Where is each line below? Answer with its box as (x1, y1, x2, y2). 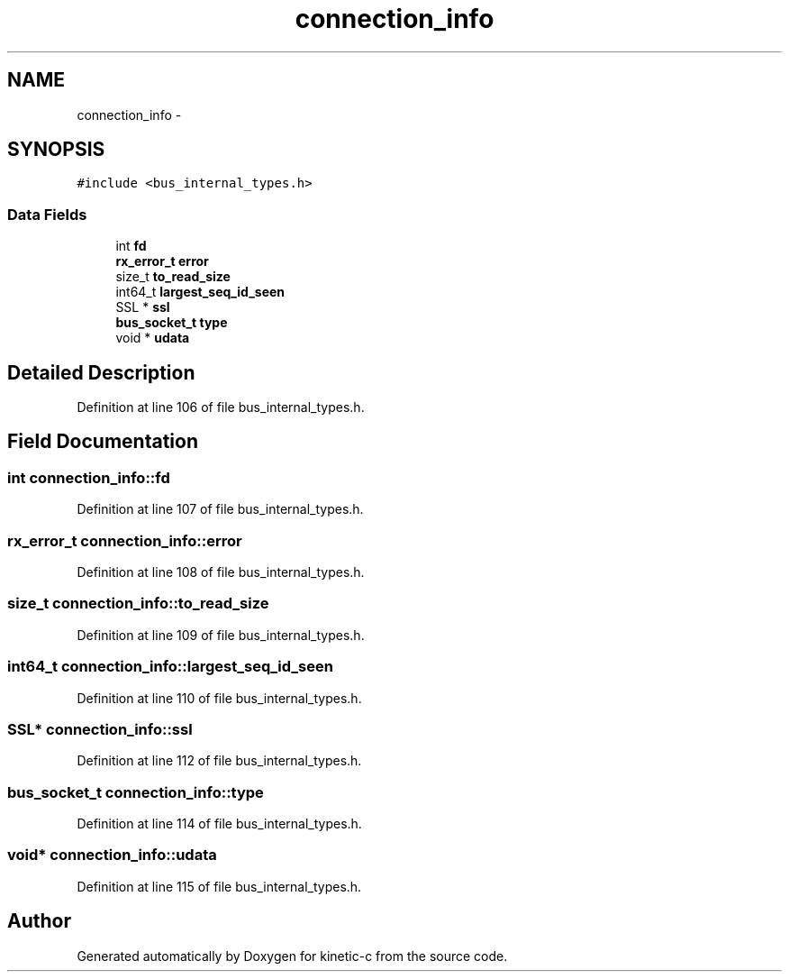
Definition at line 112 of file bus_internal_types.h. (77, 753, 362, 769)
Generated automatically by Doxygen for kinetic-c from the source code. (77, 947, 508, 964)
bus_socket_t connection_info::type (7, 782, 264, 801)
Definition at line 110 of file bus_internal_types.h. (77, 690, 362, 706)
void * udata (115, 330, 190, 346)
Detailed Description (7, 361, 195, 384)
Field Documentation (7, 430, 198, 453)
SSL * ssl (115, 299, 170, 316)
